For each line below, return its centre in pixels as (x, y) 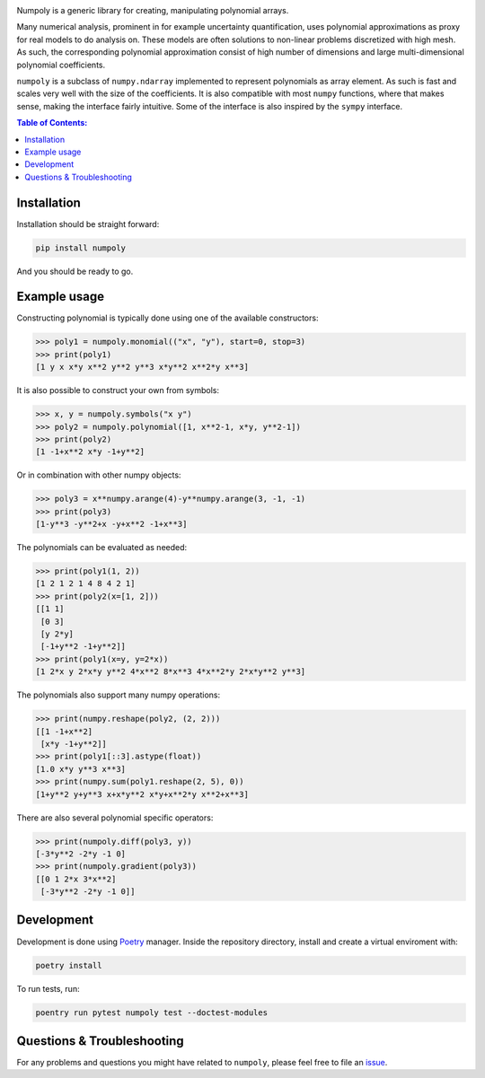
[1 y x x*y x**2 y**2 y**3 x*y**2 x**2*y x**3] (142, 367)
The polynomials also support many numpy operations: (119, 695)
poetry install (69, 965)
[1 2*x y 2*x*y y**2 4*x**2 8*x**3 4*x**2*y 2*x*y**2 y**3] (171, 672)
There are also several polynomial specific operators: (115, 818)
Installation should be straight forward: (88, 223)
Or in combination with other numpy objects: (99, 475)
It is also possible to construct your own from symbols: (118, 390)
